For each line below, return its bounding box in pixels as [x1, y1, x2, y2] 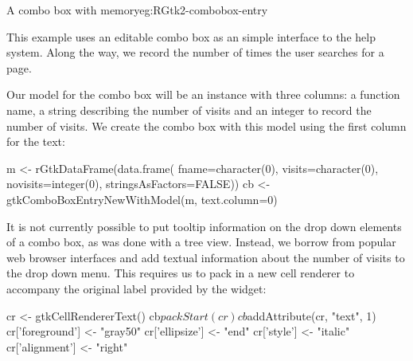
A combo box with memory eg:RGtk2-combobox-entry [6, 2, 268, 18]
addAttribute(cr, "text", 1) [247, 307, 376, 324]
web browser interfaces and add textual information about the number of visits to [6, 249, 405, 265]
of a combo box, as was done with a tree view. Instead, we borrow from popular [6, 233, 396, 250]
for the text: [6, 133, 65, 150]
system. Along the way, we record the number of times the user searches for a [6, 44, 384, 61]
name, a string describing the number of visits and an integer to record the [6, 101, 372, 118]
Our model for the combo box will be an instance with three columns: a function [6, 86, 400, 103]
